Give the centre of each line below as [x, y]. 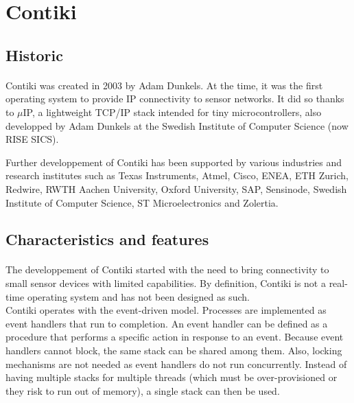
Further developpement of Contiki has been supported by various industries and [174, 162]
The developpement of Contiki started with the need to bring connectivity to [167, 269]
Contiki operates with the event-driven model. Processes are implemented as [166, 310]
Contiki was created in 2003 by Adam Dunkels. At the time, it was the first [164, 85]
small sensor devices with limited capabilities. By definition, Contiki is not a [166, 283]
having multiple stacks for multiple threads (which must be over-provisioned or [172, 377]
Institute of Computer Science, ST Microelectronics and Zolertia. [142, 202]
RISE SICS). [32, 139]
